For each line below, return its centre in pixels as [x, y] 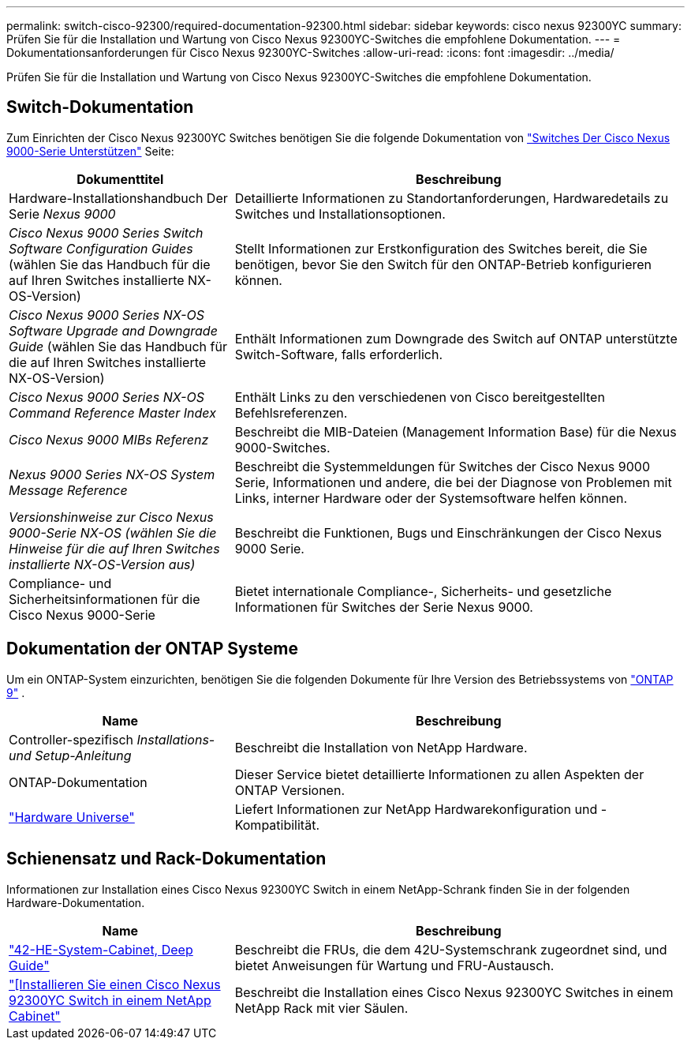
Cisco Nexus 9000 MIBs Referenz [109, 439]
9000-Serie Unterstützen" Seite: [90, 151]
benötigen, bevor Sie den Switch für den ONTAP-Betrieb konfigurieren [443, 264]
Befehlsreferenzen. [291, 412]
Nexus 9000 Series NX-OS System [112, 474]
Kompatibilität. [277, 825]
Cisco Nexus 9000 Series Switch [106, 232]
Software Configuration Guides [101, 248]
